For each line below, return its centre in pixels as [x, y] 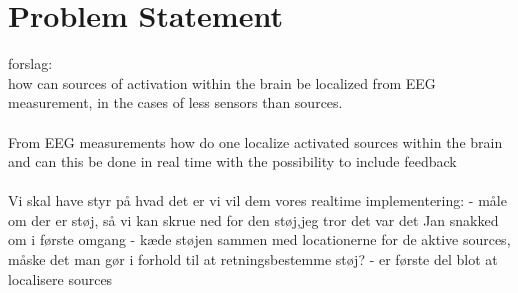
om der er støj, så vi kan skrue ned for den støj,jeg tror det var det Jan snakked [253, 219]
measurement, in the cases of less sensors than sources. [175, 102]
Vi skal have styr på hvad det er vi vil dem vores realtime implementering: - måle [257, 200]
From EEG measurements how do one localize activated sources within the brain [255, 141]
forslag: [30, 63]
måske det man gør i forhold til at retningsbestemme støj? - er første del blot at [253, 259]
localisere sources [60, 278]
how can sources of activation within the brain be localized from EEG [222, 82]
